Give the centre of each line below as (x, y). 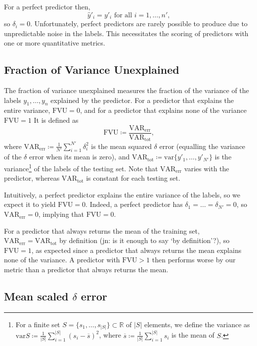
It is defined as (56, 120)
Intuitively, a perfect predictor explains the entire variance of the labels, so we (122, 194)
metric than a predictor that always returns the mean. (86, 270)
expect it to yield (30, 204)
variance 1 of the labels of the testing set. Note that (81, 168)
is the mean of (193, 335)
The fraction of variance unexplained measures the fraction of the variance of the (127, 90)
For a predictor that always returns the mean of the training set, (102, 230)
